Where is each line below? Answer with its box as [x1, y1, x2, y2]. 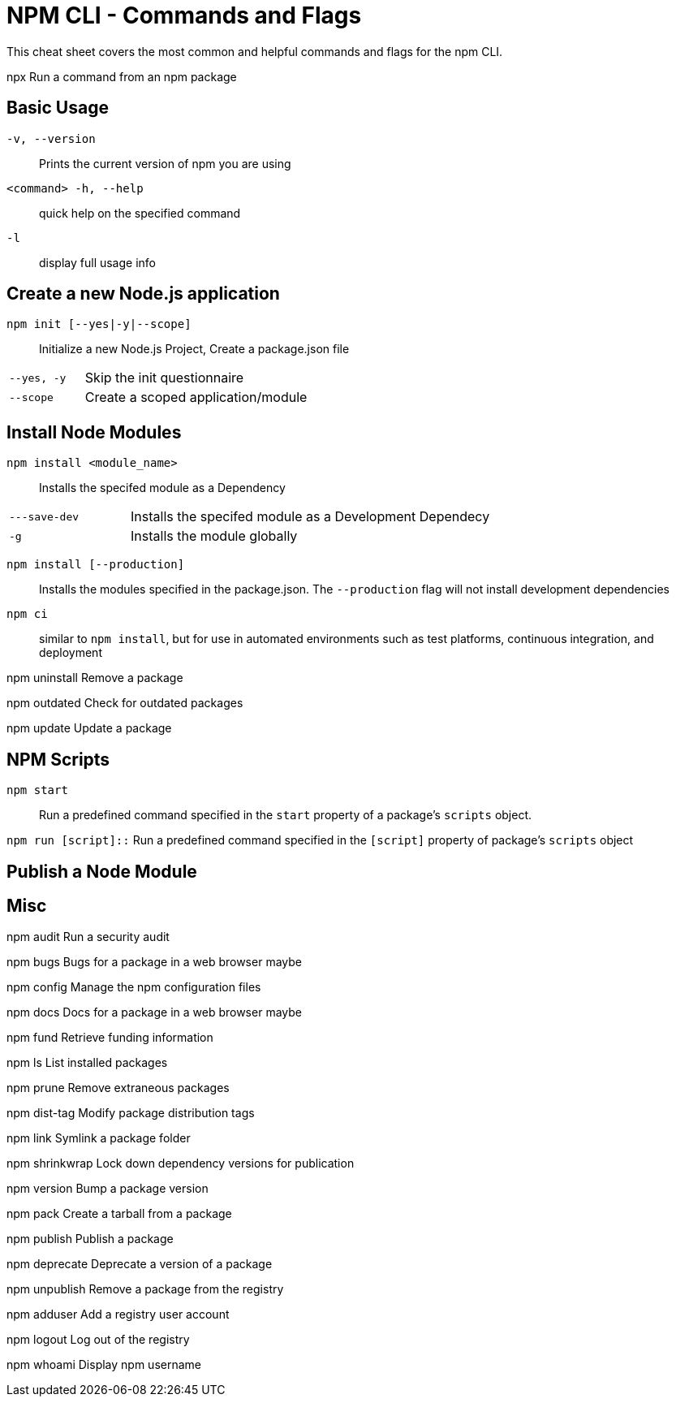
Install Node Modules [6, 421, 182, 442]
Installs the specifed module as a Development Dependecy [131, 508, 490, 525]
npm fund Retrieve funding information [6, 1030, 213, 1045]
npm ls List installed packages [6, 1055, 168, 1070]
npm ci [6, 607, 48, 621]
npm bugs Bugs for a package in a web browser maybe [6, 955, 302, 969]
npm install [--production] [6, 558, 185, 572]
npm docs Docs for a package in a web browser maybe [6, 1005, 302, 1020]
